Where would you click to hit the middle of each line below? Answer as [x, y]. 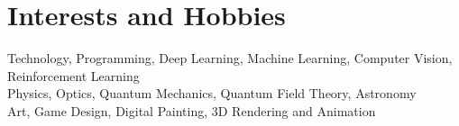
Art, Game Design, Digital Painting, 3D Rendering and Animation [192, 110]
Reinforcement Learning [73, 75]
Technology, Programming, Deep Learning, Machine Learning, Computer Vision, [230, 58]
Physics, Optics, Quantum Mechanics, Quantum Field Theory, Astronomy [212, 93]
